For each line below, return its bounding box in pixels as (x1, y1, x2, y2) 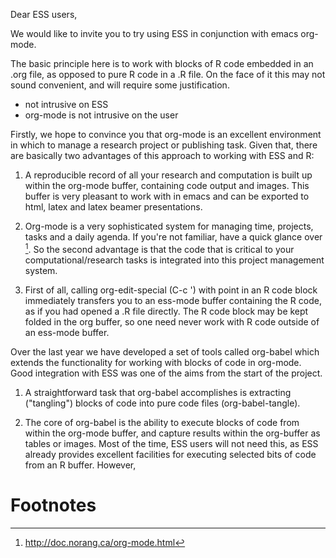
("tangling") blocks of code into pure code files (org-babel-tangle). (24, 397, 301, 409)
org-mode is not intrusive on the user (24, 109, 179, 121)
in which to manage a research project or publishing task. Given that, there (10, 139, 318, 151)
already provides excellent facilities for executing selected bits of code (24, 448, 317, 460)
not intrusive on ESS (24, 99, 109, 110)
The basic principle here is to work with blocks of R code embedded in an (10, 58, 314, 69)
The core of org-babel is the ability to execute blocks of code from (24, 416, 300, 428)
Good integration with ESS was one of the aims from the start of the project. (10, 367, 323, 379)
